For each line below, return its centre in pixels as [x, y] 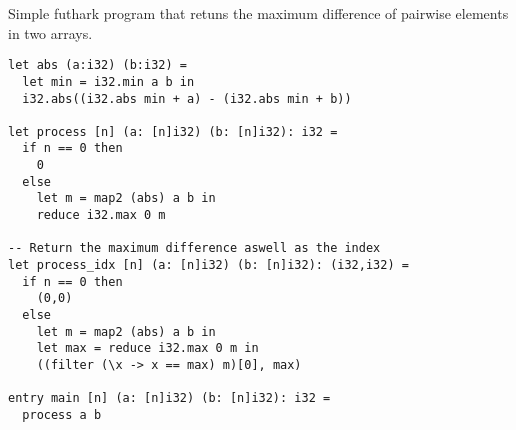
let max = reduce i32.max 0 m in [147, 348]
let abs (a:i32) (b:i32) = [97, 65]
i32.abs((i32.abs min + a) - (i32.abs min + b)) [187, 98]
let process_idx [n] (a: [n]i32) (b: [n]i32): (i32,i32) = [208, 265]
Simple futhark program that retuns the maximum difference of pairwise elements [258, 13]
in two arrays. [50, 32]
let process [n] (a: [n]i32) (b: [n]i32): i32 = [173, 131]
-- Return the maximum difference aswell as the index [194, 248]
